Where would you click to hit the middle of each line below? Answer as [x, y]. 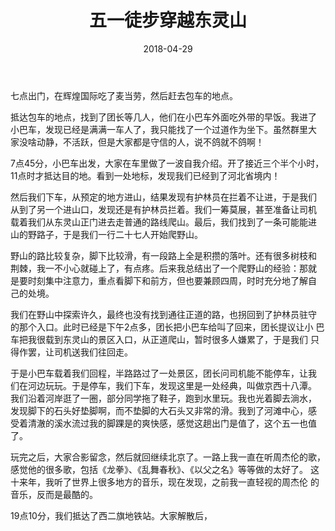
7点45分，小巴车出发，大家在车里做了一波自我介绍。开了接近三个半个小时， [167, 163]
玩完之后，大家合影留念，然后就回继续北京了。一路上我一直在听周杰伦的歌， [168, 457]
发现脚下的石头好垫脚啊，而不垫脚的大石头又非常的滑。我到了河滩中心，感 [163, 410]
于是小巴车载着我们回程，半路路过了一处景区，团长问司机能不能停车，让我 [163, 373]
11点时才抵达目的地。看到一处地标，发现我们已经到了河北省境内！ [145, 175]
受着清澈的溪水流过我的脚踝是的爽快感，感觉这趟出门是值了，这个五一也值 [163, 423]
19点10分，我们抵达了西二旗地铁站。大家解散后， [111, 515]
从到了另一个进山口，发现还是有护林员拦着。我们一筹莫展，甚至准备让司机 [163, 209]
